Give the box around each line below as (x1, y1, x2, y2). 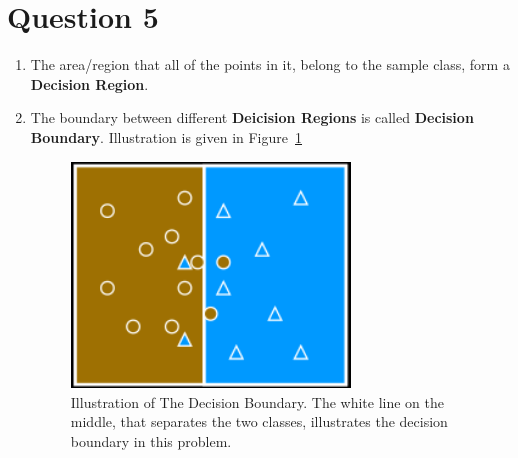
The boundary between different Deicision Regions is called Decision (30, 107, 474, 128)
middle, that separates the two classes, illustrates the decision (70, 411, 448, 432)
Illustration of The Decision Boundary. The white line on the (70, 391, 444, 412)
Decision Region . (30, 73, 149, 94)
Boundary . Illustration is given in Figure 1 (30, 126, 303, 147)
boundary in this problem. (70, 430, 232, 451)
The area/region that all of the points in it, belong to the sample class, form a (30, 54, 510, 75)
